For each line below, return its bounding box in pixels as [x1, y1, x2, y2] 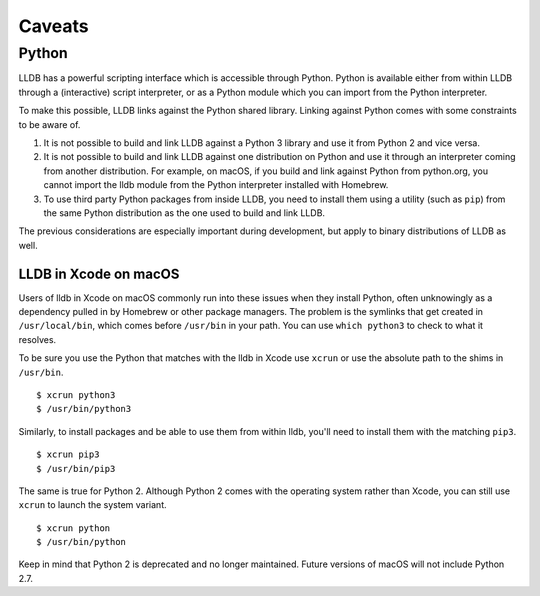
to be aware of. [18, 118, 81, 130]
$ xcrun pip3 [36, 449, 100, 460]
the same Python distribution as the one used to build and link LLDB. [43, 206, 325, 219]
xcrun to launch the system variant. [18, 499, 167, 511]
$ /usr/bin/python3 [36, 403, 132, 415]
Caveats [18, 15, 89, 37]
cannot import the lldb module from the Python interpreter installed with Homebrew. [43, 179, 389, 191]
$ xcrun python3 [36, 389, 116, 400]
